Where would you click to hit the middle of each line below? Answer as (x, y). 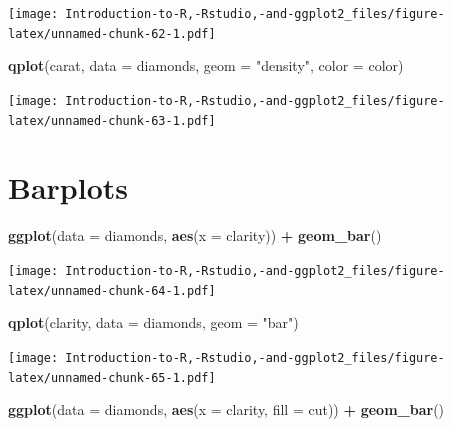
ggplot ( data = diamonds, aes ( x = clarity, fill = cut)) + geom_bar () (226, 409)
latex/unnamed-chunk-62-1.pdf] (112, 33)
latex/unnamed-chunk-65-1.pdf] (112, 377)
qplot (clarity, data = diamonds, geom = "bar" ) (153, 322)
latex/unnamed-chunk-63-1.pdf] (112, 120)
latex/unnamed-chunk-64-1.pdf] (112, 290)
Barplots (68, 187)
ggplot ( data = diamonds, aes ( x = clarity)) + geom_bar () (195, 235)
